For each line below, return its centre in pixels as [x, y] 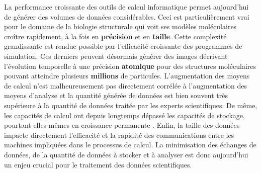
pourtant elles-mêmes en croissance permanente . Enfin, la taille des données [122, 125]
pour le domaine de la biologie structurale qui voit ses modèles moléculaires [120, 26]
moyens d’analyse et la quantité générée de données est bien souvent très [116, 95]
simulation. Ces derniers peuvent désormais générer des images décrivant [116, 56]
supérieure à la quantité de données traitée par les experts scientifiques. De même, [131, 105]
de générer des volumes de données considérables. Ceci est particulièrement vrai [127, 16]
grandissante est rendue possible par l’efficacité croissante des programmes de [123, 46]
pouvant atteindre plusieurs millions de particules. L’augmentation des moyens [127, 76]
